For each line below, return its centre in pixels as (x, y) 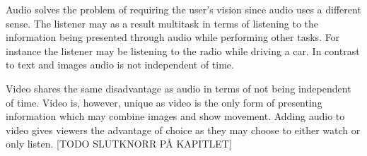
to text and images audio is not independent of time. (120, 65)
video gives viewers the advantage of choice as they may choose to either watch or (183, 130)
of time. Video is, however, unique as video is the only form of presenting (164, 102)
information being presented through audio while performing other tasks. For (173, 37)
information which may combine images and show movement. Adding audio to (175, 116)
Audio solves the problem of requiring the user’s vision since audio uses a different (183, 9)
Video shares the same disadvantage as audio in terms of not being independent (179, 88)
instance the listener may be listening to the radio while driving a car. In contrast (183, 50)
